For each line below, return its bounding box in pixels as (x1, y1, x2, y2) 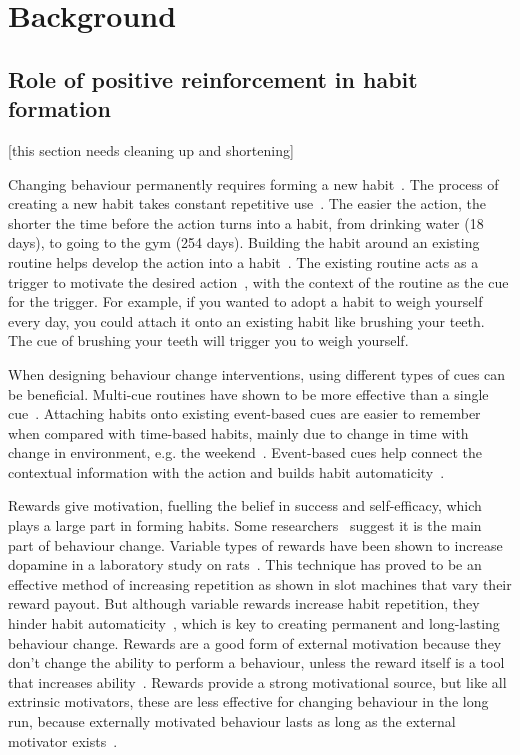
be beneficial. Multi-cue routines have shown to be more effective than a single (8, 383, 489, 404)
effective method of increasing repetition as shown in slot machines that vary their (8, 573, 512, 594)
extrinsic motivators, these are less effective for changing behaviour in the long (8, 691, 489, 712)
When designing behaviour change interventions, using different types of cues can (8, 363, 506, 384)
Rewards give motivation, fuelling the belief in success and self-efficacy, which (8, 495, 482, 516)
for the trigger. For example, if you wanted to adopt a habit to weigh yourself (8, 291, 483, 312)
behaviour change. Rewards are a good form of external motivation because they (8, 632, 502, 653)
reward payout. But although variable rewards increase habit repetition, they (8, 593, 480, 614)
